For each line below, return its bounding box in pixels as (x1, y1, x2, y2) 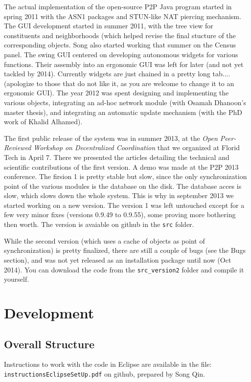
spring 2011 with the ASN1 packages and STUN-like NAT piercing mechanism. (4, 11, 241, 21)
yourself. (4, 274, 29, 284)
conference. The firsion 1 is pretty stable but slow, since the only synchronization (4, 171, 247, 181)
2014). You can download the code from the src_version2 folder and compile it (4, 264, 244, 274)
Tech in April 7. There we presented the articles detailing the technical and (4, 152, 229, 162)
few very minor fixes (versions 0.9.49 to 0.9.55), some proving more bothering (4, 209, 236, 220)
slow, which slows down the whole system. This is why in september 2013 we (4, 190, 234, 201)
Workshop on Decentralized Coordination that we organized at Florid (33, 142, 240, 153)
